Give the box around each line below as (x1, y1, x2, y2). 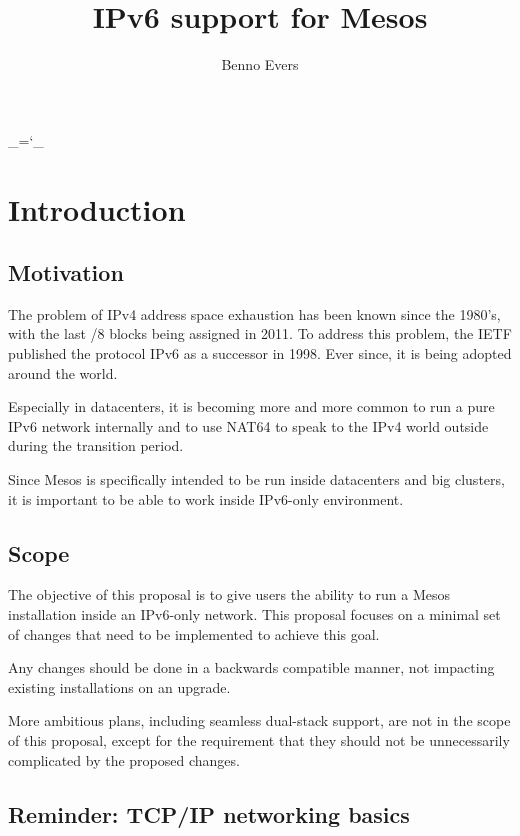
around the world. (8, 362, 118, 383)
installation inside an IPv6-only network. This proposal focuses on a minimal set (8, 604, 501, 625)
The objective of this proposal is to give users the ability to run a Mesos (8, 584, 451, 605)
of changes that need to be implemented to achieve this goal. (8, 623, 380, 644)
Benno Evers (221, 54, 299, 75)
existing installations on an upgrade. (8, 676, 231, 697)
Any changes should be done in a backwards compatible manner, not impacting (8, 657, 495, 678)
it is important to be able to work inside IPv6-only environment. (8, 488, 404, 509)
